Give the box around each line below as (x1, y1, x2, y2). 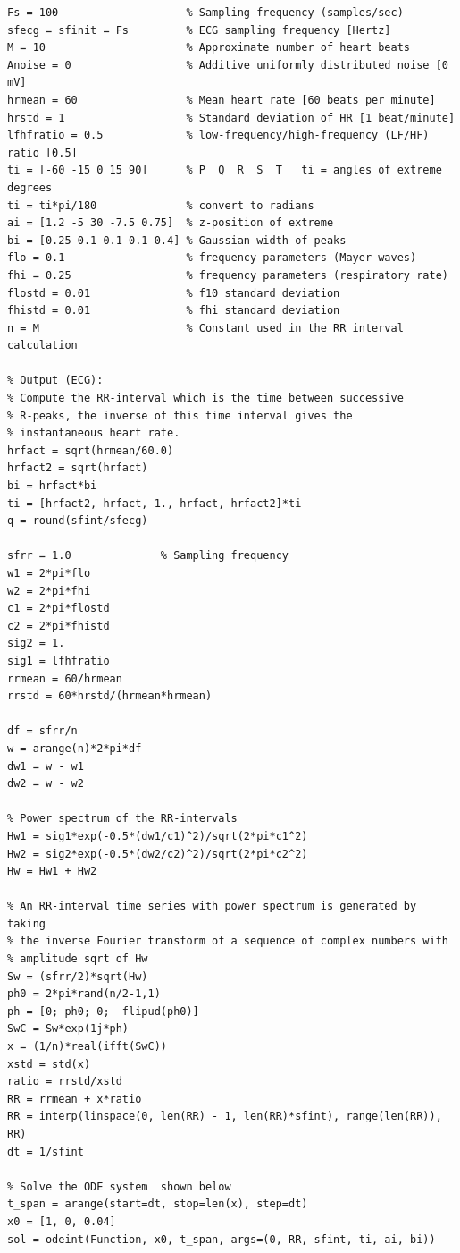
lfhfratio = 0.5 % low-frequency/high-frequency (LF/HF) (7, 129, 430, 142)
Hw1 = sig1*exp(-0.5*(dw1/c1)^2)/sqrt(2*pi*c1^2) (7, 829, 308, 842)
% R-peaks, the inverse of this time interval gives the (7, 409, 353, 422)
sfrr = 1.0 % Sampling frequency (7, 549, 289, 563)
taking (7, 917, 46, 930)
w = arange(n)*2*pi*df (7, 741, 142, 755)
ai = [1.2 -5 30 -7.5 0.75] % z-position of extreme (7, 216, 334, 230)
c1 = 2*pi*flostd (7, 602, 110, 615)
